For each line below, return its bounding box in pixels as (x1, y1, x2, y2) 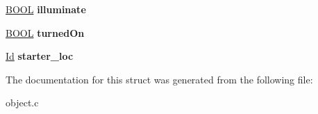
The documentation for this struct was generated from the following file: (6, 72, 313, 86)
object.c (6, 95, 39, 110)
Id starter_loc (6, 49, 74, 63)
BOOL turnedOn (6, 25, 85, 40)
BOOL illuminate (6, 2, 86, 16)
